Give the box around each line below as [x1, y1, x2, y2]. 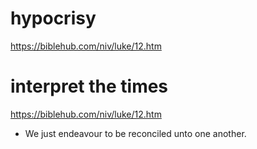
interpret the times [10, 75, 169, 98]
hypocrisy [10, 7, 97, 30]
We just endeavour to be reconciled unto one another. [24, 127, 247, 139]
